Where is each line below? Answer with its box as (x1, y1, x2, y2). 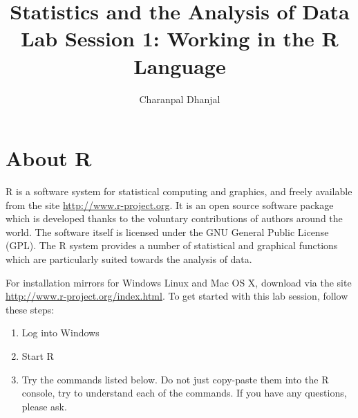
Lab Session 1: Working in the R (21, 24, 339, 53)
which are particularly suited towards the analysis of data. (6, 252, 252, 266)
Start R (21, 348, 54, 363)
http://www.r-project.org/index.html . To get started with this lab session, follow (6, 289, 348, 303)
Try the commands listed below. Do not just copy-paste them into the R (21, 372, 329, 386)
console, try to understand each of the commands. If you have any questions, (21, 385, 347, 400)
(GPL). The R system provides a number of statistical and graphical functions (6, 238, 338, 253)
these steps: (6, 302, 55, 316)
